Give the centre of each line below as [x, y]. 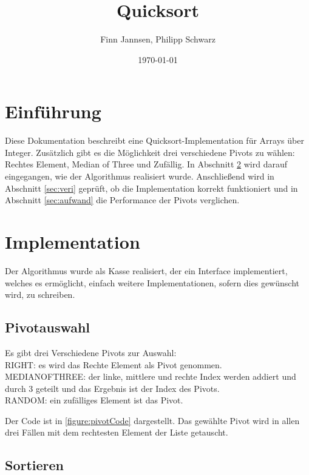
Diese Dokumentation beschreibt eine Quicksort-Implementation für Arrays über [154, 140]
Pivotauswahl [48, 327]
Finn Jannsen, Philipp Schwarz [158, 39]
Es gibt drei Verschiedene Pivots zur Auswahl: [91, 352]
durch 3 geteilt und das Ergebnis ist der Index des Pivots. [112, 388]
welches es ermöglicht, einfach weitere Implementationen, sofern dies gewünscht [152, 282]
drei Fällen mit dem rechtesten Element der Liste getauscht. [117, 432]
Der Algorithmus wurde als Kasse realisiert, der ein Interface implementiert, [146, 270]
